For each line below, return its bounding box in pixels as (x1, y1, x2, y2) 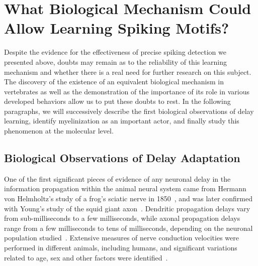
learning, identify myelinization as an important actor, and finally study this (4, 115, 239, 126)
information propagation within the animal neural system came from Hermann (4, 183, 246, 194)
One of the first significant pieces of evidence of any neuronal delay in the (4, 173, 231, 184)
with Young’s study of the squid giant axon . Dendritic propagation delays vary (4, 203, 250, 213)
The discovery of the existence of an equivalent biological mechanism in (4, 76, 224, 87)
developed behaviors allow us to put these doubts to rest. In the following (4, 96, 231, 106)
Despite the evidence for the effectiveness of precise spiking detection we (4, 47, 226, 57)
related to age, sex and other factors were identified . (4, 252, 168, 262)
